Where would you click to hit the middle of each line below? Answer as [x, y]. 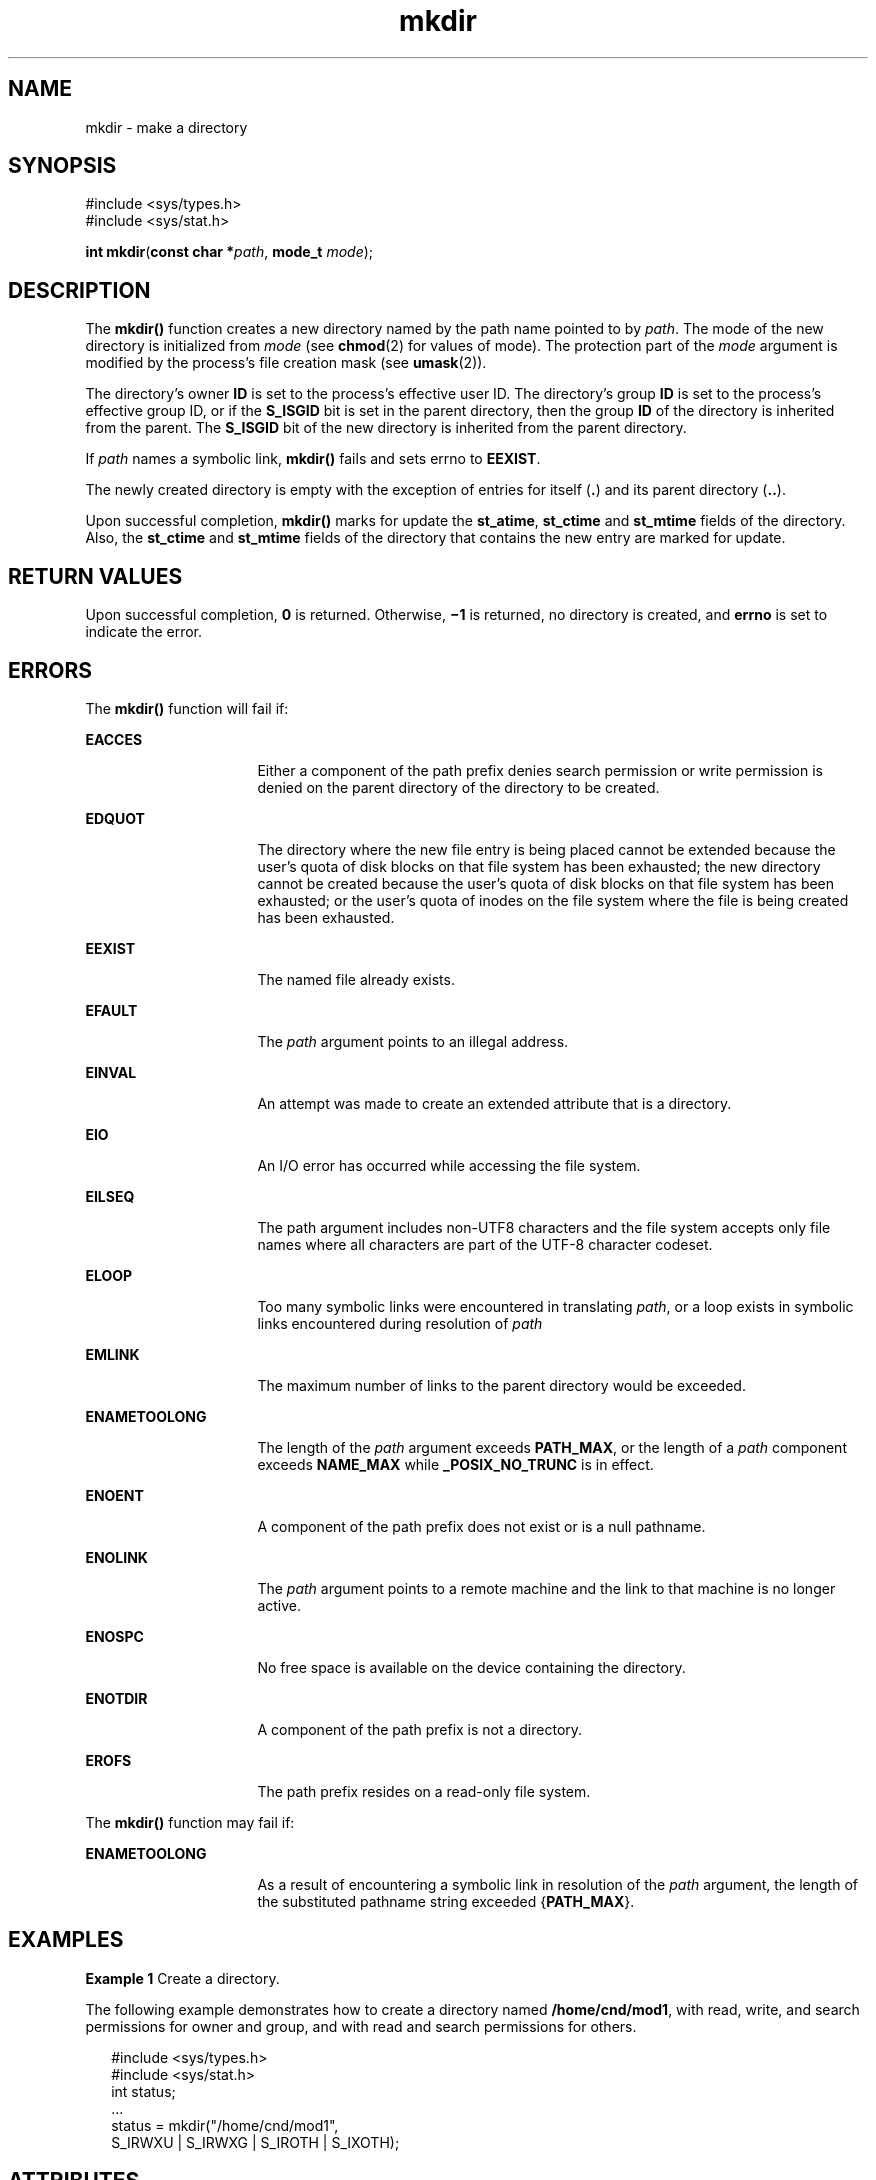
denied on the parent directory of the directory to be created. [458, 787]
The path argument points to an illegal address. [413, 1041]
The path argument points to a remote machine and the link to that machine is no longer [546, 1588]
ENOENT [114, 1495]
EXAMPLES [66, 1940]
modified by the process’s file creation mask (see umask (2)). [286, 363]
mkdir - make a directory [166, 127]
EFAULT [111, 1010]
